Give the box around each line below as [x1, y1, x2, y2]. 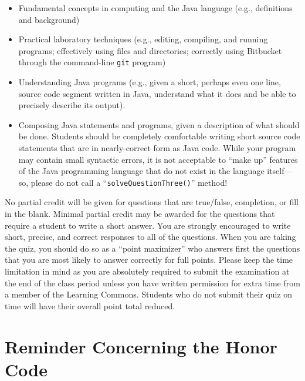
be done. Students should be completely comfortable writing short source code [18, 130, 300, 142]
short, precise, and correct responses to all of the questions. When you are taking [5, 230, 296, 243]
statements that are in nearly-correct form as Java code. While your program [18, 142, 296, 153]
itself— [267, 165, 293, 177]
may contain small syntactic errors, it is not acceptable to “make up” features [18, 153, 298, 165]
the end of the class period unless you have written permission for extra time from [5, 276, 300, 289]
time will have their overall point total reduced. [5, 299, 175, 312]
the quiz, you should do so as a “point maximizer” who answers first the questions [5, 242, 300, 254]
